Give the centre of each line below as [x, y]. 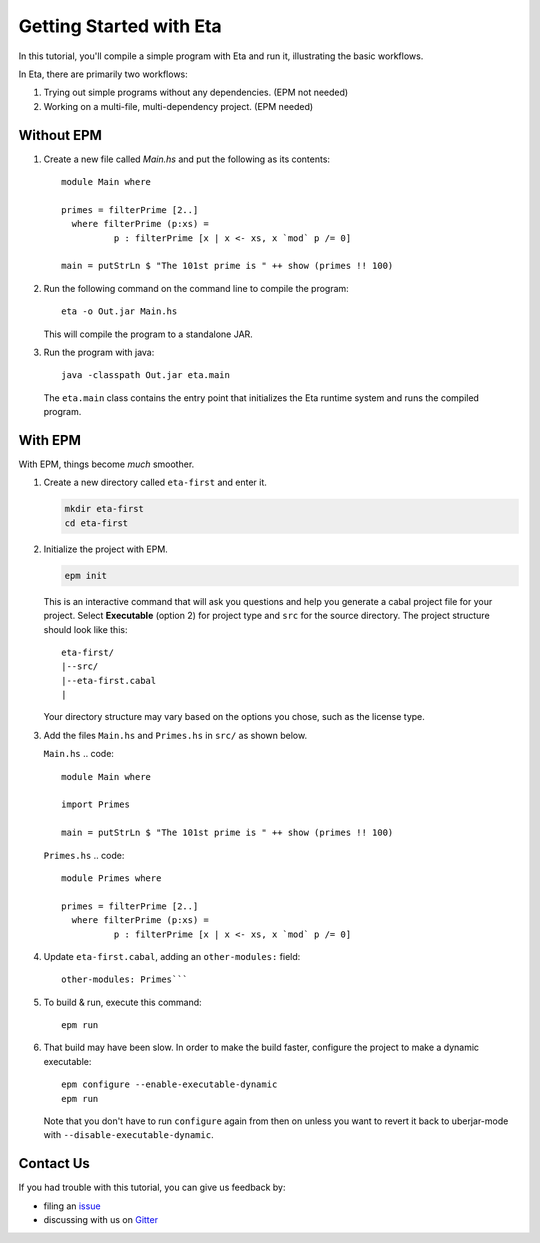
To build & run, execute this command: [122, 1002]
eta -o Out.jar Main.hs [119, 311]
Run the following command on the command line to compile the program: [196, 288]
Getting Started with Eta [120, 26]
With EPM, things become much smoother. [106, 464]
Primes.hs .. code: [84, 855]
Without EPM [60, 135]
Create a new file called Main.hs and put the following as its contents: [186, 159]
